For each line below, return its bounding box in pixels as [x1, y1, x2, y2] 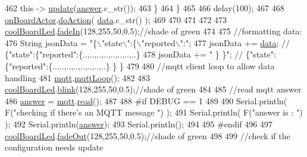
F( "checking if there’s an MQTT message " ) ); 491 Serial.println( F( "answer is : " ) [5, 106, 303, 118]
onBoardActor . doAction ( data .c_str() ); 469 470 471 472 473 [5, 13, 227, 25]
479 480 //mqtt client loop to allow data [126, 59, 275, 72]
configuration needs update [5, 141, 104, 153]
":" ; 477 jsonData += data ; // [180, 36, 290, 49]
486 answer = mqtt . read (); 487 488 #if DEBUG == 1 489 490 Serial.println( [5, 94, 287, 107]
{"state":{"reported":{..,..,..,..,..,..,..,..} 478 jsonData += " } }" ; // [5, 48, 243, 60]
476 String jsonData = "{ [5, 36, 97, 49]
